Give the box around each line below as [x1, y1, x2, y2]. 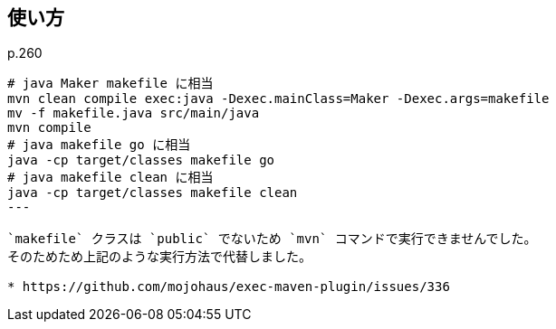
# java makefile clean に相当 [7, 170, 214, 185]
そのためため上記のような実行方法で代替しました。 [7, 249, 312, 265]
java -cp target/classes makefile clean [7, 185, 298, 201]
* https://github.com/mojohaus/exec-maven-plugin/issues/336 [7, 279, 450, 295]
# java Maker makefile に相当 [7, 76, 214, 91]
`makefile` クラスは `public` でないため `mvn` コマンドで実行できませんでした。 [7, 231, 537, 247]
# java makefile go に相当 [7, 137, 191, 153]
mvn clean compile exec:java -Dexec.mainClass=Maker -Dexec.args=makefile [7, 91, 550, 107]
